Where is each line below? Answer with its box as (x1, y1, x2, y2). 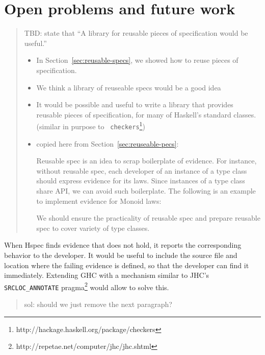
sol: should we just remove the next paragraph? (24, 299, 172, 310)
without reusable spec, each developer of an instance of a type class (36, 165, 247, 176)
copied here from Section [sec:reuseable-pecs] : (36, 138, 179, 149)
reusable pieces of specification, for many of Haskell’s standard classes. (36, 109, 256, 120)
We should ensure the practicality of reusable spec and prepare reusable (36, 212, 260, 223)
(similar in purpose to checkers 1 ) (36, 120, 145, 131)
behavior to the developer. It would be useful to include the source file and (4, 249, 237, 260)
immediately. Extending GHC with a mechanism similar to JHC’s (4, 270, 209, 280)
